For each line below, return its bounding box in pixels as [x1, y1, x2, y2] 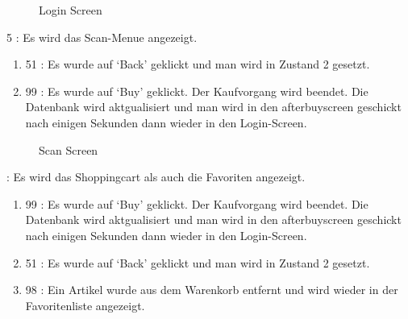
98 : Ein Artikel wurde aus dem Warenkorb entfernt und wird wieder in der [25, 281, 398, 298]
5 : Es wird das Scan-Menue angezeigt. [6, 28, 198, 45]
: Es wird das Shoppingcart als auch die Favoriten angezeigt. [6, 168, 306, 185]
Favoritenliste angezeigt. [25, 296, 145, 313]
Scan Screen [39, 141, 98, 158]
